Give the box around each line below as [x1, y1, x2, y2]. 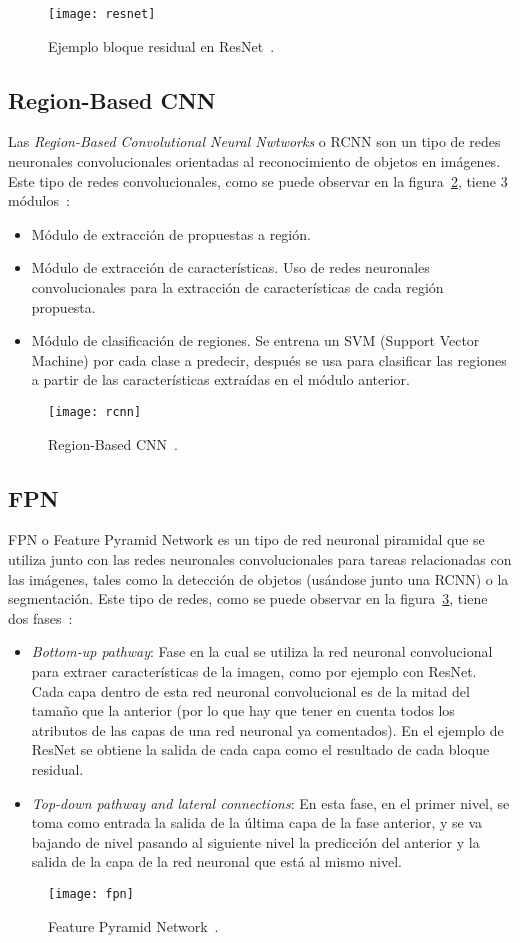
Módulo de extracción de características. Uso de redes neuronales [31, 257, 430, 278]
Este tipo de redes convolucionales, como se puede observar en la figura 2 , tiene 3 [8, 170, 508, 191]
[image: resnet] [48, 7, 156, 21]
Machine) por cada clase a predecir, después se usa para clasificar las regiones [31, 349, 507, 370]
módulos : [8, 190, 70, 211]
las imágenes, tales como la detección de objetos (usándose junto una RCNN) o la [8, 568, 509, 589]
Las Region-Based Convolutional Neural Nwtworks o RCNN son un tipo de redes [8, 131, 501, 152]
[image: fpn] [48, 886, 134, 901]
